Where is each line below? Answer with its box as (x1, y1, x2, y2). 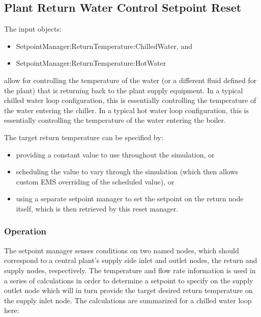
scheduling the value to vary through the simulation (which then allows (16, 166, 239, 177)
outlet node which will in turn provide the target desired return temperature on (4, 285, 253, 296)
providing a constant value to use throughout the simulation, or (16, 149, 215, 160)
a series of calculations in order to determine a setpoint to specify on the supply (4, 275, 253, 285)
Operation (4, 225, 47, 237)
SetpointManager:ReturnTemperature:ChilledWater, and (16, 40, 192, 51)
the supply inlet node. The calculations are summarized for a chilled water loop (4, 295, 252, 305)
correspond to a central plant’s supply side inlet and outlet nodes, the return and (4, 255, 257, 266)
